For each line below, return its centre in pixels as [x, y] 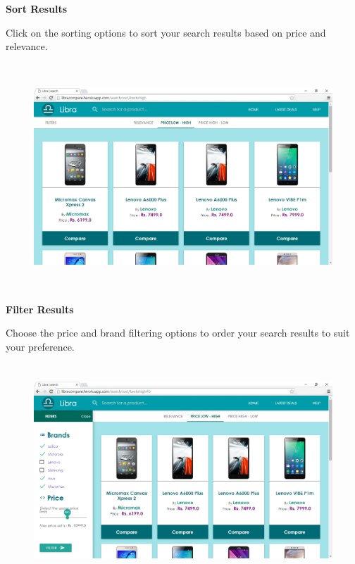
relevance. [27, 46]
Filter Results [40, 309]
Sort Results [37, 8]
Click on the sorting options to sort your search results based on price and [166, 32]
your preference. [40, 346]
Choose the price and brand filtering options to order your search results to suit [178, 333]
